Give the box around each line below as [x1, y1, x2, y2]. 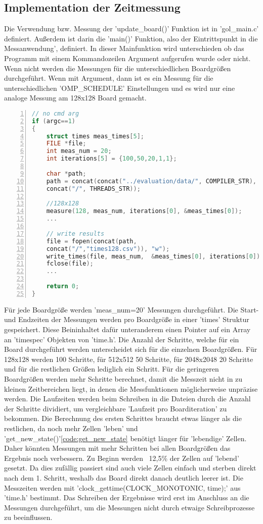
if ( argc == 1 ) [32, 117, 75, 125]
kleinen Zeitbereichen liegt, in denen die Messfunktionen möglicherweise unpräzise [4, 383, 258, 394]
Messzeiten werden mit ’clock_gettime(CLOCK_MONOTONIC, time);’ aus [4, 482, 241, 493]
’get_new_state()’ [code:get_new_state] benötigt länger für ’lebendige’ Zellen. [4, 433, 247, 443]
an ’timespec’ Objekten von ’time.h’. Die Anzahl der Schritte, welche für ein [4, 334, 239, 344]
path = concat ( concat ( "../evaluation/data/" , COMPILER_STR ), [46, 177, 256, 185]
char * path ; [46, 170, 86, 177]
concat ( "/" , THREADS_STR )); [46, 185, 141, 192]
